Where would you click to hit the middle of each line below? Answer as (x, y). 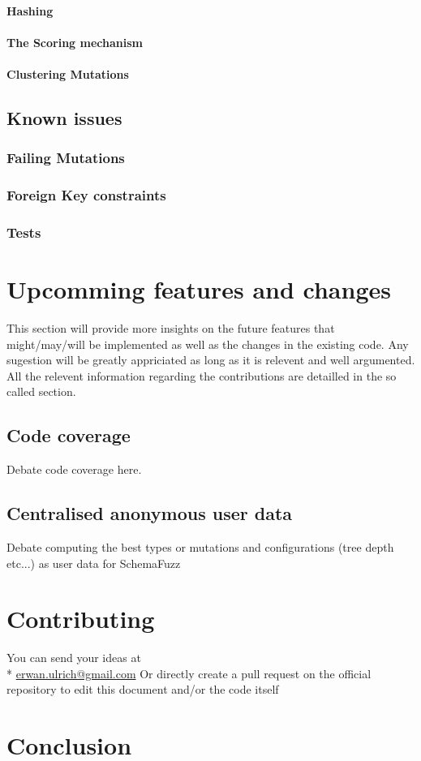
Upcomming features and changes (199, 289)
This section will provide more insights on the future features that (171, 328)
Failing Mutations (66, 158)
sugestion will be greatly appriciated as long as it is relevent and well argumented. (211, 360)
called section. (41, 391)
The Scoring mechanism (75, 42)
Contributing (81, 619)
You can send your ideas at (74, 658)
